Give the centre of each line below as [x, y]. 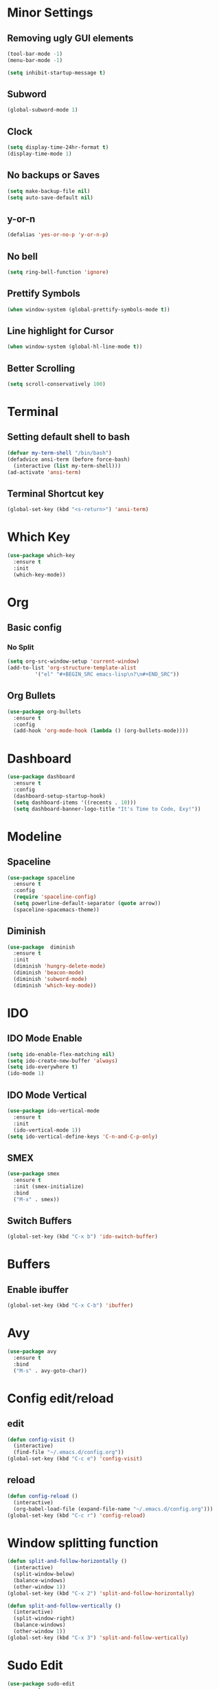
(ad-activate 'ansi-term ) [44, 472]
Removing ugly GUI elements [70, 38]
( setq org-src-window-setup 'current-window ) [73, 662]
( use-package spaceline [41, 878]
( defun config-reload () [43, 1496]
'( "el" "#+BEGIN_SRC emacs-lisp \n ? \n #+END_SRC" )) [107, 674]
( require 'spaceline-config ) [55, 897]
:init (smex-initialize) [49, 1186]
